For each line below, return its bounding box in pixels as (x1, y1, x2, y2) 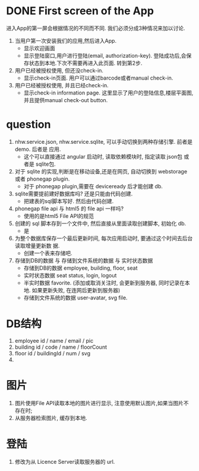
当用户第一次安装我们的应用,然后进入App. (14, 37, 117, 44)
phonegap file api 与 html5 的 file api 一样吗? (14, 205, 124, 212)
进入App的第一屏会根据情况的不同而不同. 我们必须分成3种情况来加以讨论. (6, 24, 185, 31)
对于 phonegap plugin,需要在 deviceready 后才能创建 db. (23, 182, 163, 189)
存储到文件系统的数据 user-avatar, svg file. (23, 294, 128, 301)
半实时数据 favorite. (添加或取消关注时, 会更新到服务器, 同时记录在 (23, 279, 185, 286)
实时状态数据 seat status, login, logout (23, 271, 117, 279)
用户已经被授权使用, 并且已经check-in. (14, 81, 109, 88)
